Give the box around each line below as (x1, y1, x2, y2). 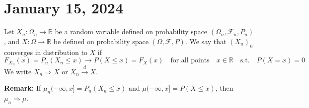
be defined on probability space (53, 36, 149, 46)
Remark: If (4, 83, 41, 93)
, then (215, 83, 233, 93)
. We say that (185, 36, 227, 46)
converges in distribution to (4, 47, 87, 57)
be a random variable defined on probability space (55, 26, 208, 37)
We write (4, 66, 32, 76)
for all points (170, 57, 210, 64)
